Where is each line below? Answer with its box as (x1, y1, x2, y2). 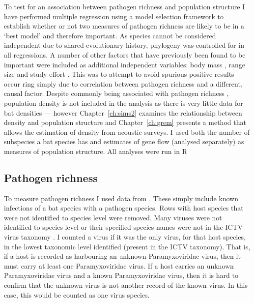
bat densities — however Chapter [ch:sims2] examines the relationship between (4, 107, 242, 118)
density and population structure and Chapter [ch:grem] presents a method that (4, 117, 246, 127)
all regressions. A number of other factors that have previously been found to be (4, 49, 246, 60)
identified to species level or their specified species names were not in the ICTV (4, 222, 243, 232)
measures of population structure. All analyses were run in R (4, 146, 187, 156)
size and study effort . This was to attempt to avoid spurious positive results (4, 69, 234, 79)
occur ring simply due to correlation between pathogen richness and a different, (4, 78, 243, 89)
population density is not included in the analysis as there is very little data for (4, 97, 243, 108)
